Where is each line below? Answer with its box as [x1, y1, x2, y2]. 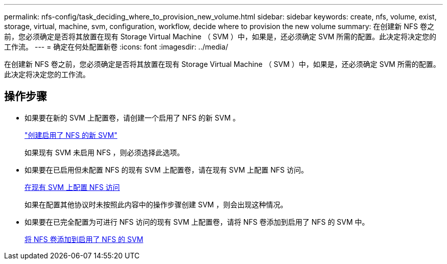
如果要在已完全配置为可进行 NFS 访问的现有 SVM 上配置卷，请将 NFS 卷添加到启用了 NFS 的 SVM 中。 [24, 217, 369, 226]
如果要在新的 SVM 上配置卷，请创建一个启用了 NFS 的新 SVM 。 [24, 113, 240, 122]
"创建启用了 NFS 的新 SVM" [24, 130, 117, 139]
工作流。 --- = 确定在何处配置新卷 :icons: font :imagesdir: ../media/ [4, 42, 229, 51]
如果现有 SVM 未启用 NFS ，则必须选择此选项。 [24, 148, 184, 157]
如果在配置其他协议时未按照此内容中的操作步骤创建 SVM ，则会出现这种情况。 [24, 200, 288, 209]
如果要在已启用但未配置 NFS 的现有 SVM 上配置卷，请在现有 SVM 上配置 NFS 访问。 [24, 165, 308, 174]
